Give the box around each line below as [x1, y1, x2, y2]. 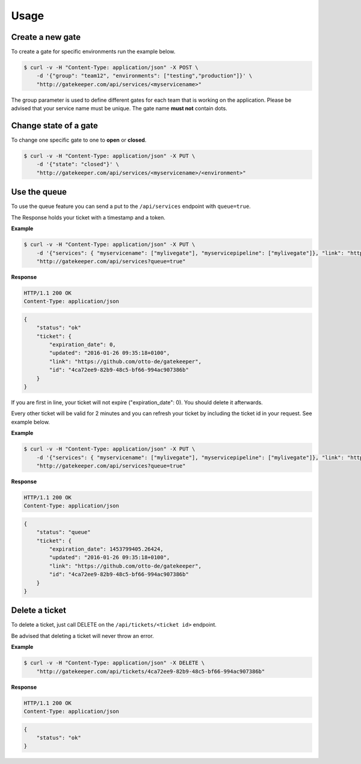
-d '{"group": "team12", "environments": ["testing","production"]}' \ [36, 72, 253, 80]
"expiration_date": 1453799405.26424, [49, 546, 164, 553]
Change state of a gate [11, 121, 99, 131]
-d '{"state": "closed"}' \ [36, 161, 120, 168]
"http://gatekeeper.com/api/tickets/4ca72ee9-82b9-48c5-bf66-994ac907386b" [36, 668, 265, 675]
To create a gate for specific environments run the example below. [11, 48, 176, 55]
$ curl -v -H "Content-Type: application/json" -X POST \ [23, 64, 199, 71]
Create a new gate [11, 32, 81, 42]
